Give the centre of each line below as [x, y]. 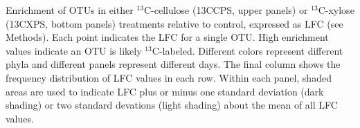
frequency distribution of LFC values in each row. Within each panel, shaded [169, 77]
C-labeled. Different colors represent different [247, 50]
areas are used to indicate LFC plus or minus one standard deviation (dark [165, 91]
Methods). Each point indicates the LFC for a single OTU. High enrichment [167, 37]
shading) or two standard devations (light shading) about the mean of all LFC [172, 105]
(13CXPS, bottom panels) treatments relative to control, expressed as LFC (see [174, 23]
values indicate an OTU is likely [74, 50]
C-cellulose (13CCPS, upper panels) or [226, 10]
